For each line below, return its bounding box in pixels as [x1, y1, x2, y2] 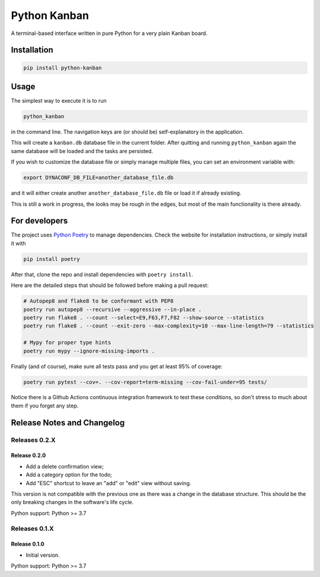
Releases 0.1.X [11, 524, 55, 533]
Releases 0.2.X [11, 436, 56, 444]
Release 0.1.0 [11, 540, 44, 548]
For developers [11, 216, 68, 226]
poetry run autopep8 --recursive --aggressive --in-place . [23, 306, 202, 313]
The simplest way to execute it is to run [11, 97, 107, 104]
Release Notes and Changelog [11, 417, 125, 428]
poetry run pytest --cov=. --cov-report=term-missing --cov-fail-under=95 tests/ [23, 378, 268, 385]
